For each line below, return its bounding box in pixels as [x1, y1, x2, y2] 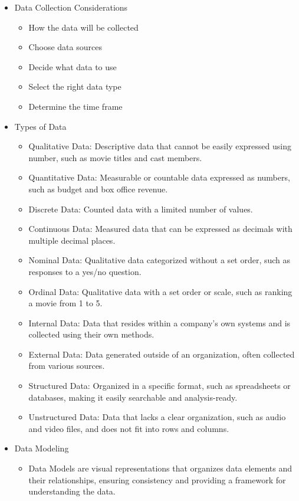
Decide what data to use [28, 60, 117, 73]
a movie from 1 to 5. [28, 297, 103, 309]
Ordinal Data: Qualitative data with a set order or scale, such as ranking [28, 285, 293, 297]
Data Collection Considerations [14, 1, 128, 13]
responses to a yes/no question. [28, 265, 142, 277]
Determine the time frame [28, 100, 123, 112]
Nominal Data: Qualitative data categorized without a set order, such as [28, 254, 291, 266]
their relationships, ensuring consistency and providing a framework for [28, 473, 286, 486]
